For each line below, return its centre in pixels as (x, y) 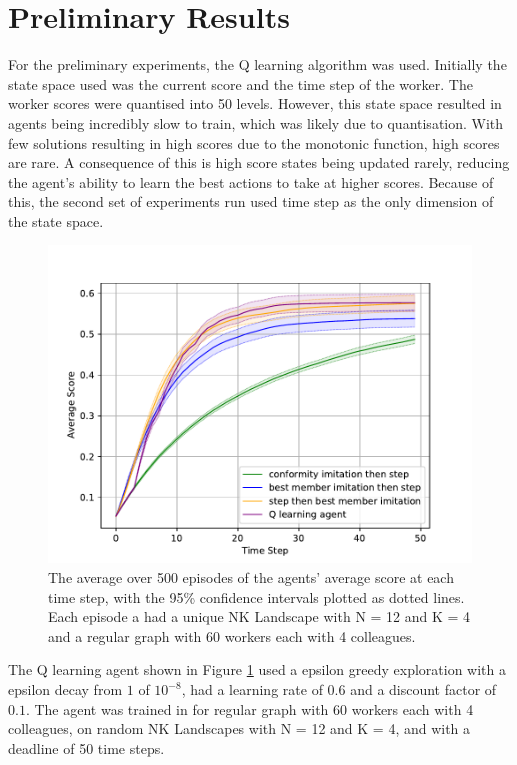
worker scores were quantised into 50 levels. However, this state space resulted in (255, 103)
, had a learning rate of (252, 689)
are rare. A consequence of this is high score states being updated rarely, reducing (259, 162)
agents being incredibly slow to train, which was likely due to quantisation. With (256, 122)
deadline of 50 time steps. (86, 747)
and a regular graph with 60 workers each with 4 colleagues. (232, 635)
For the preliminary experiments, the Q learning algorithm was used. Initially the (257, 64)
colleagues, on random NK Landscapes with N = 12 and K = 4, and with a (239, 728)
